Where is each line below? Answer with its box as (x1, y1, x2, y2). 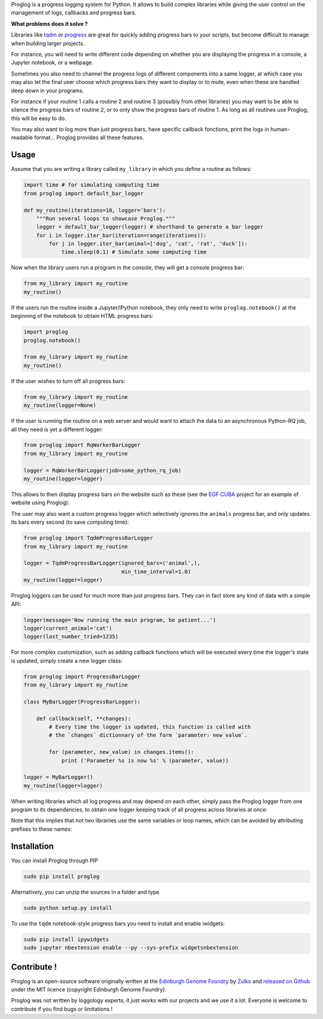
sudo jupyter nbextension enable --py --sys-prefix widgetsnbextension (23, 945, 239, 951)
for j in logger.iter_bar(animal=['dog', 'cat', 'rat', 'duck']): (48, 241, 248, 247)
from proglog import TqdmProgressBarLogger (23, 534, 154, 542)
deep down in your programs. (11, 87, 84, 94)
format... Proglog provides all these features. (33, 134, 144, 141)
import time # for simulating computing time (23, 182, 160, 188)
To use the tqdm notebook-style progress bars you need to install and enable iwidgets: (11, 919, 225, 927)
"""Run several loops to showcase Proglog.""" (36, 215, 176, 222)
